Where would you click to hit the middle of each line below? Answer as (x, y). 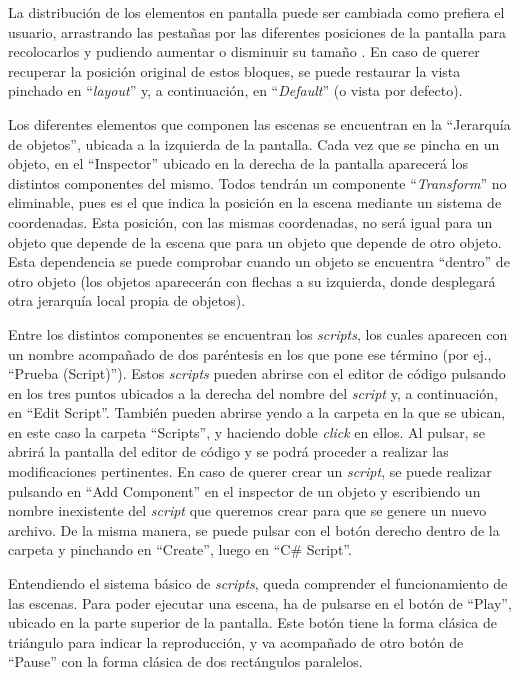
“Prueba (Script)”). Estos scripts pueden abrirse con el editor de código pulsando (257, 373)
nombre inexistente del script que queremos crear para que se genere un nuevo (247, 510)
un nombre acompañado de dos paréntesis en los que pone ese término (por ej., (250, 353)
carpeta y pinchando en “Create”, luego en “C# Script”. (180, 549)
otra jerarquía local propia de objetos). (127, 300)
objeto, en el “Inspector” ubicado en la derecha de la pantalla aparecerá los (238, 163)
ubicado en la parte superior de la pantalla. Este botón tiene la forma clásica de (253, 622)
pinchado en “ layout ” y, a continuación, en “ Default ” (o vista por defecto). (235, 90)
